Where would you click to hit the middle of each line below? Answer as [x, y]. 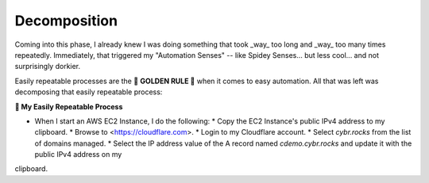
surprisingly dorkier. [48, 67]
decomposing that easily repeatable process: [89, 92]
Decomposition [66, 21]
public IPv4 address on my [78, 154]
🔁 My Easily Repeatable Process [69, 106]
